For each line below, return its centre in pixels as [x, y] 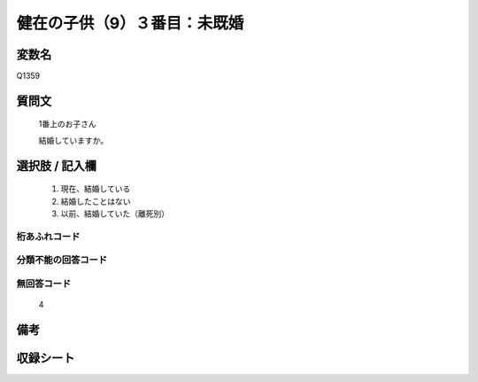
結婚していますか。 [73, 140]
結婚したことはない [96, 201]
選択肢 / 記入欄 [57, 165]
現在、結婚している [96, 189]
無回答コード [44, 284]
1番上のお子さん [67, 124]
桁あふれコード [48, 237]
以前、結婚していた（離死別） [115, 214]
